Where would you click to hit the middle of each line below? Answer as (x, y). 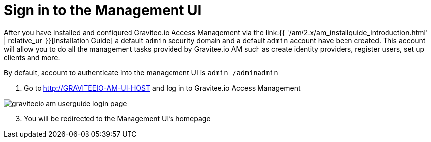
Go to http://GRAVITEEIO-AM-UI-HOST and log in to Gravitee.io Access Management (162, 88)
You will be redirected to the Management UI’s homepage (117, 118)
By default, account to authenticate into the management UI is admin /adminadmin (141, 72)
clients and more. (32, 57)
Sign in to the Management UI (103, 10)
